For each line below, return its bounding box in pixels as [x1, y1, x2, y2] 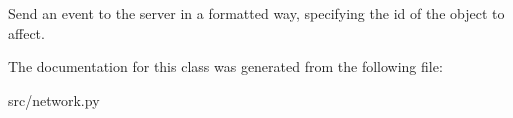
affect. [8, 22, 45, 43]
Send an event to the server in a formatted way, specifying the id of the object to [8, 3, 505, 23]
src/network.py [8, 89, 100, 110]
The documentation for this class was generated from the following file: [8, 56, 443, 77]
